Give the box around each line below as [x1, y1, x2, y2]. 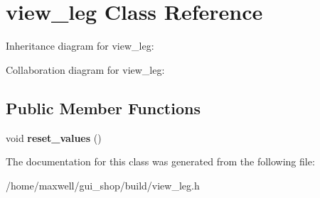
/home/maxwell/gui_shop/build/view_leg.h [6, 177, 200, 192]
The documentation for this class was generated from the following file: [6, 154, 315, 169]
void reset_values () [6, 130, 102, 145]
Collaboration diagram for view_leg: [6, 62, 165, 77]
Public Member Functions [6, 97, 201, 119]
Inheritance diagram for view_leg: [6, 38, 154, 53]
